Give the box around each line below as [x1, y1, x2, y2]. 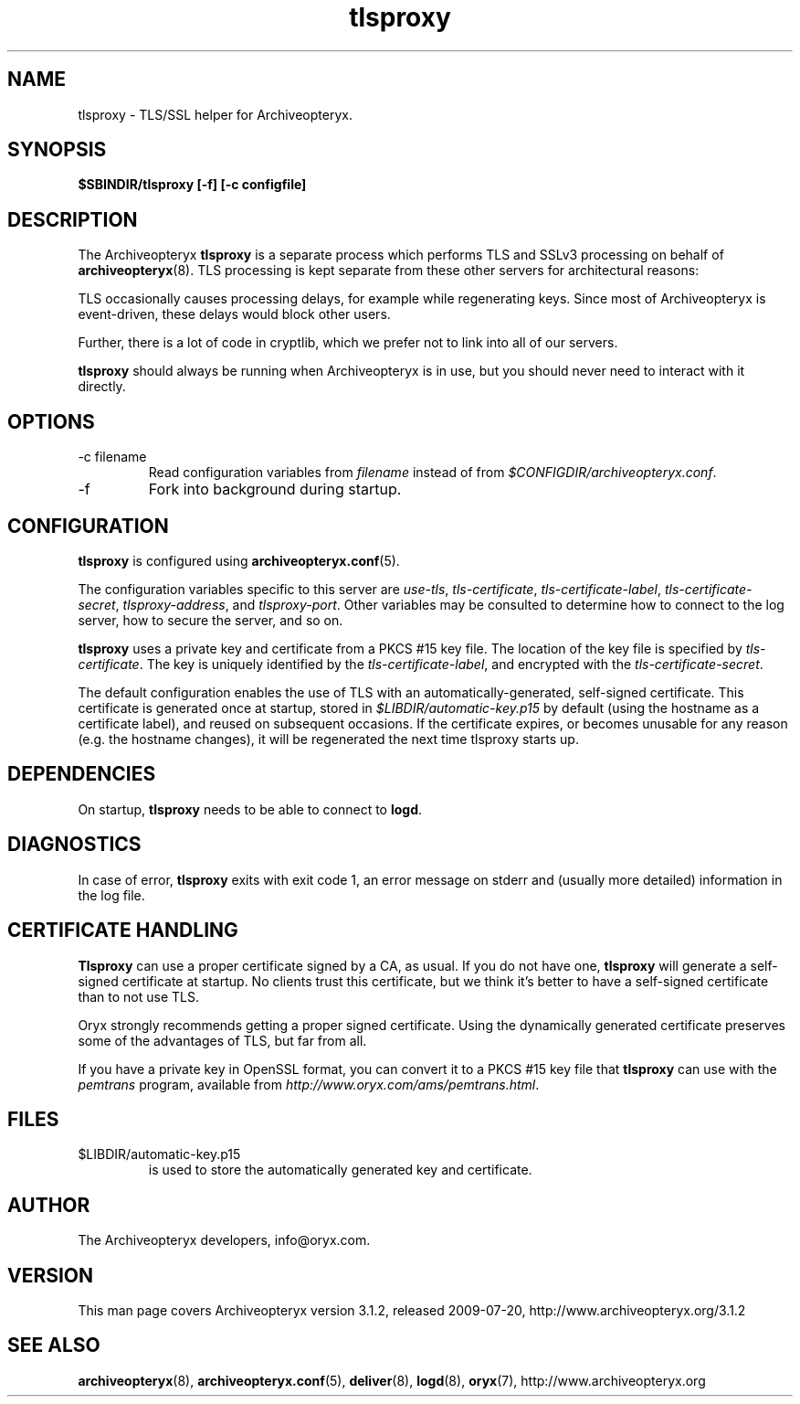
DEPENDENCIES [7, 762, 156, 786]
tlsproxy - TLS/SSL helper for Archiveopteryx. [78, 106, 353, 122]
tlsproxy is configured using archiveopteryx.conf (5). [78, 552, 400, 569]
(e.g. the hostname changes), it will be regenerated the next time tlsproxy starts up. [78, 730, 579, 747]
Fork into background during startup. [148, 480, 402, 499]
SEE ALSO [7, 1334, 100, 1357]
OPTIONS [7, 409, 95, 433]
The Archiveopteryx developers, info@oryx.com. [78, 1232, 371, 1249]
